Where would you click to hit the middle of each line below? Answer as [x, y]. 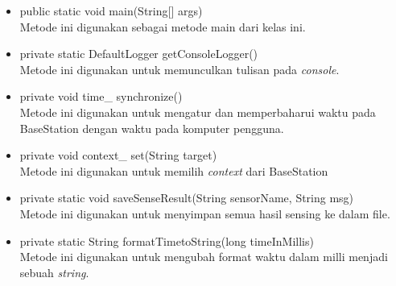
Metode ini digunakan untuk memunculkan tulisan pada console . [179, 69]
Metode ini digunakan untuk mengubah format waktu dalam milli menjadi [204, 257]
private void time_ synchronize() [101, 96]
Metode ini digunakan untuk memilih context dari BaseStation [174, 170]
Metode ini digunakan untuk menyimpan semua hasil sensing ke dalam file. [205, 213]
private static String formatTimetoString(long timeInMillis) [167, 240]
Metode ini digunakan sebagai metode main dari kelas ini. [163, 26]
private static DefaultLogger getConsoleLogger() [139, 54]
